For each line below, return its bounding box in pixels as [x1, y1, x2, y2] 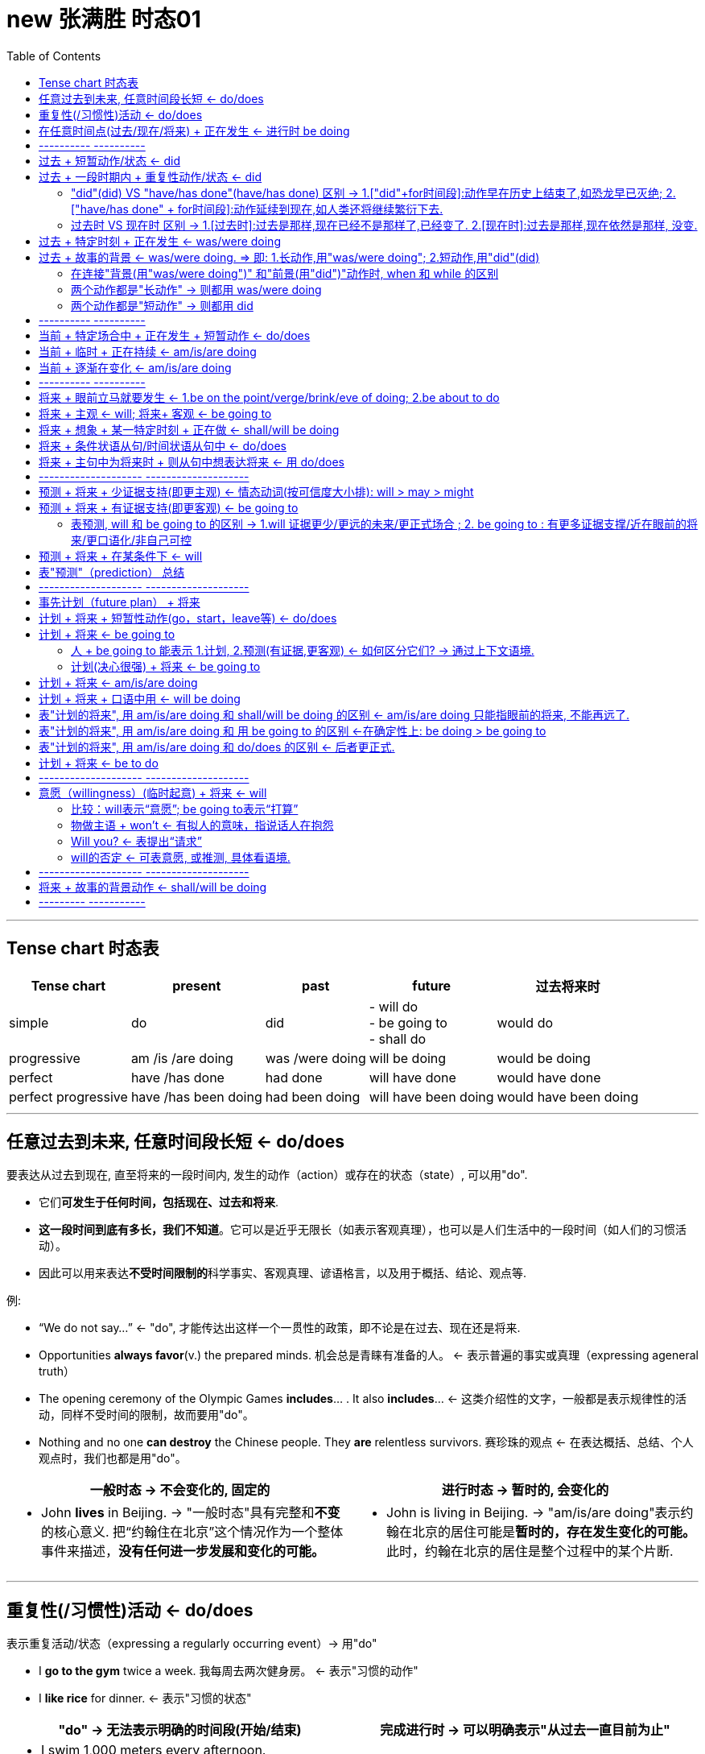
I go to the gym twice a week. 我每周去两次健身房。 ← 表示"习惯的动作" [39, 1664, 418, 1678]
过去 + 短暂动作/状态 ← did [39, 153, 180, 168]
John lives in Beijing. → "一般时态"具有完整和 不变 [41, 1504, 340, 1521]
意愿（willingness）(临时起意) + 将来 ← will [39, 785, 267, 800]
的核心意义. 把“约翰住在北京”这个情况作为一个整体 [41, 1524, 344, 1541]
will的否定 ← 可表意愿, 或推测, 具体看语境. [71, 850, 291, 864]
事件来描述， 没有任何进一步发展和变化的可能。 [41, 1543, 325, 1560]
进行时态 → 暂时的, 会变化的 [441, 1482, 609, 1499]
